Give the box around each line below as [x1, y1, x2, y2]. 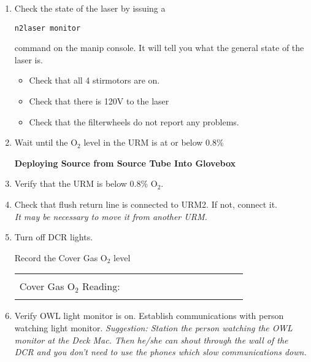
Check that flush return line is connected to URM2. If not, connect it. [14, 198, 277, 210]
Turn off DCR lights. [14, 230, 93, 243]
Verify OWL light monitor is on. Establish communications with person [14, 309, 284, 322]
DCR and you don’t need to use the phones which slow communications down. [14, 345, 307, 358]
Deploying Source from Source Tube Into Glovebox [14, 156, 236, 169]
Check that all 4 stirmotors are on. [29, 74, 160, 87]
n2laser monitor [14, 23, 81, 33]
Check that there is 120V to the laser [29, 95, 169, 108]
